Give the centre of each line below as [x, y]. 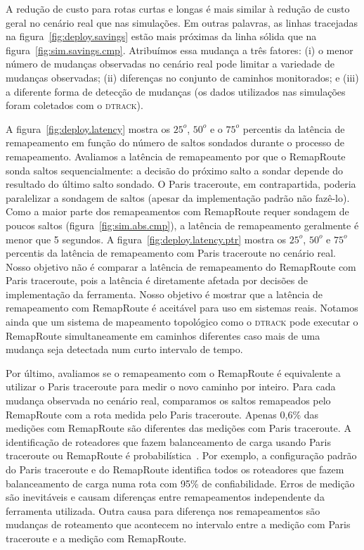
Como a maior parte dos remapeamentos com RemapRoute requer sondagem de [177, 211]
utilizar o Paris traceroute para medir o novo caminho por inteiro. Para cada [171, 386]
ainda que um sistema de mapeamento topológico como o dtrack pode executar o [182, 322]
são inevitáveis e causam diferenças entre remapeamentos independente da [165, 497]
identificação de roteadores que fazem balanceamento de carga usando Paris [168, 441]
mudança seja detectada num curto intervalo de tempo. [124, 349]
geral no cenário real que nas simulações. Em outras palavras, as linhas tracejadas [182, 22]
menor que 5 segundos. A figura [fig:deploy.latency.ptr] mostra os [146, 239]
